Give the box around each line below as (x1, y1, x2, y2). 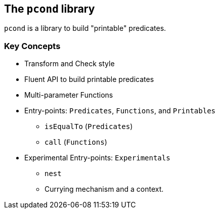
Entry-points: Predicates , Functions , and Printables (24, 106, 216, 115)
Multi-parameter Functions (24, 91, 113, 100)
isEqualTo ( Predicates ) (45, 122, 133, 131)
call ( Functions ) (45, 138, 107, 147)
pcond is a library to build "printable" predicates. (4, 24, 166, 33)
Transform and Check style (24, 59, 115, 68)
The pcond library (4, 3, 95, 15)
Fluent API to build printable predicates (24, 75, 154, 84)
